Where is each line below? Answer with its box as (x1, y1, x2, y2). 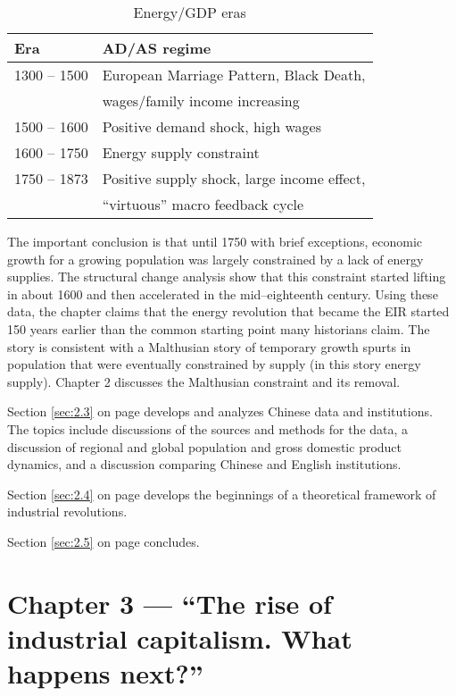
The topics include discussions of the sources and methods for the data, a (7, 419, 409, 438)
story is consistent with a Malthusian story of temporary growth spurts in (7, 337, 411, 356)
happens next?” (7, 655, 203, 692)
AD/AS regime (102, 38, 211, 58)
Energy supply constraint (102, 142, 260, 163)
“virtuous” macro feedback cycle (102, 194, 304, 214)
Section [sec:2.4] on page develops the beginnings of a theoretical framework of (7, 484, 436, 503)
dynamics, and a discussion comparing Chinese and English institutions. (7, 455, 402, 474)
